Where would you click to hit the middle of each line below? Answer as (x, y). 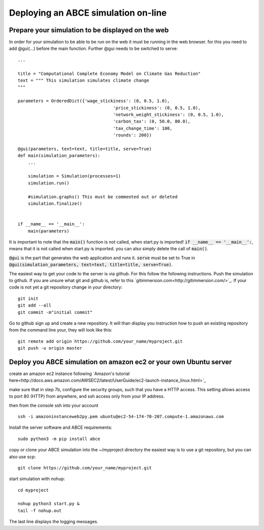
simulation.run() (48, 183)
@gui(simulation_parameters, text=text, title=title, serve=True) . (91, 265)
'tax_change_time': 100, (143, 128)
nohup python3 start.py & (49, 504)
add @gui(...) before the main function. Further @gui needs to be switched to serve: (93, 48)
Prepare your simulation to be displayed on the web (89, 30)
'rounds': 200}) (132, 135)
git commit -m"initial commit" (55, 312)
